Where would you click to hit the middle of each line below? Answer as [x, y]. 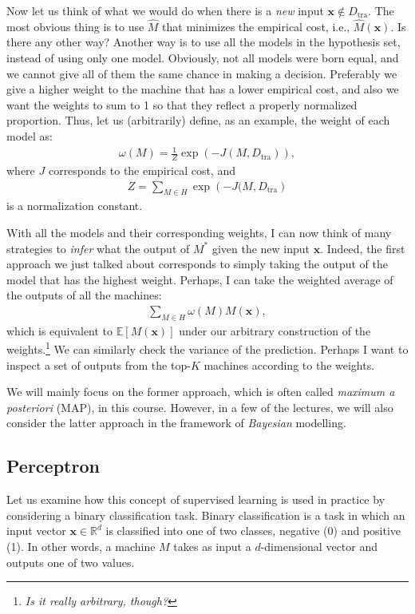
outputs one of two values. [71, 562]
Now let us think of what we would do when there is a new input [165, 10]
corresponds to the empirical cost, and [142, 170]
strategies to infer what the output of [98, 248]
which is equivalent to [60, 330]
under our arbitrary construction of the [275, 330]
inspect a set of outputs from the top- [99, 364]
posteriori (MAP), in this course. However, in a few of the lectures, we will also [200, 407]
